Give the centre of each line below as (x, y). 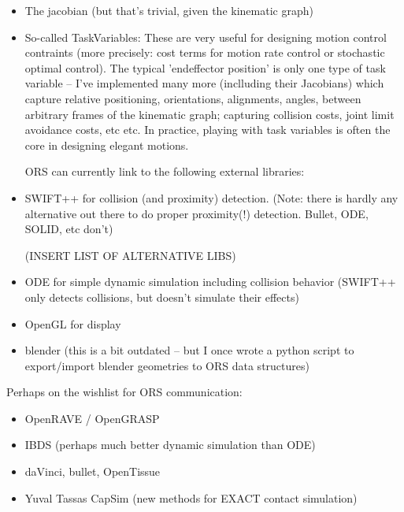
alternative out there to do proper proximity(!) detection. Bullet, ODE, (196, 213)
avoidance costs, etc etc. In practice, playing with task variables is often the (208, 130)
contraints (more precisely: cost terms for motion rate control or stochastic (205, 52)
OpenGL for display (73, 323)
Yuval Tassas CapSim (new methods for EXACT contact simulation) (191, 497)
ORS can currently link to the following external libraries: (165, 171)
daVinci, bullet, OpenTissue (93, 471)
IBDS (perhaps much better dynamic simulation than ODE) (170, 445)
